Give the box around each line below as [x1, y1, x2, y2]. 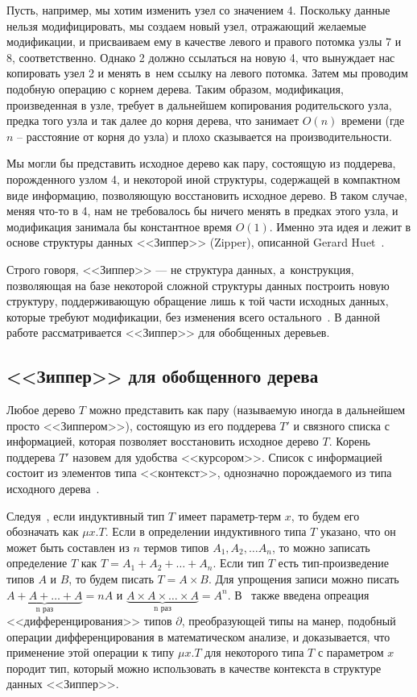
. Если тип [213, 554, 265, 571]
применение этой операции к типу [6, 644, 175, 661]
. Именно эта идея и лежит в [269, 218, 411, 234]
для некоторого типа [204, 644, 304, 661]
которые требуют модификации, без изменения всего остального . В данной [6, 308, 380, 325]
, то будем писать [68, 570, 154, 587]
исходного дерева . [6, 480, 100, 497]
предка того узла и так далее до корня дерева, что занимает [6, 112, 299, 129]
